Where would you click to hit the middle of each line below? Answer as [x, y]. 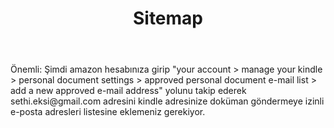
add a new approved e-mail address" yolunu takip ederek [128, 91]
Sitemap [168, 18]
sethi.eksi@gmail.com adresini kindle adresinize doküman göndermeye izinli [167, 101]
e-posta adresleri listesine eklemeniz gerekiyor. [108, 112]
